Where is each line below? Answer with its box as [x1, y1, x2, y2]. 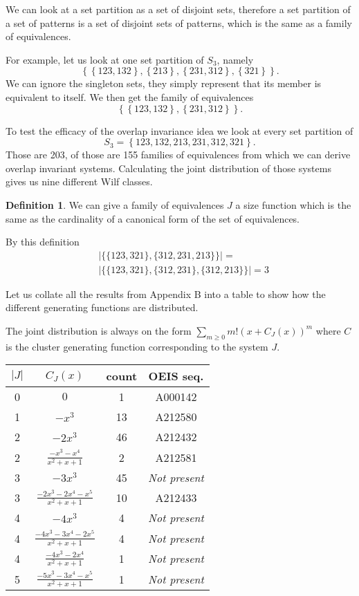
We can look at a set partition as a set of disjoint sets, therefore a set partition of [6, 2, 351, 16]
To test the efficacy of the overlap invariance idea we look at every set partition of [6, 123, 353, 138]
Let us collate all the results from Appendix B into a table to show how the [6, 286, 326, 301]
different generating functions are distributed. [6, 300, 199, 315]
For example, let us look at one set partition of [6, 52, 204, 66]
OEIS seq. [148, 368, 204, 384]
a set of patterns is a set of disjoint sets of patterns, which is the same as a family [6, 15, 352, 30]
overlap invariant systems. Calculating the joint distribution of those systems [6, 160, 331, 175]
